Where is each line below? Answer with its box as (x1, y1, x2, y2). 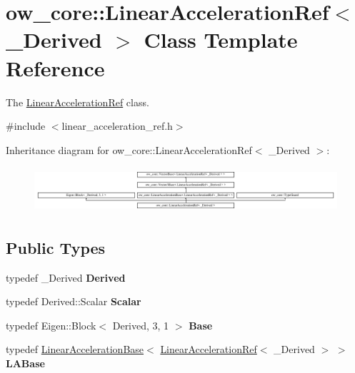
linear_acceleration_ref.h (61, 118, 173, 133)
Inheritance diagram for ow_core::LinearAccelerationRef (6, 142, 252, 157)
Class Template (144, 25, 298, 54)
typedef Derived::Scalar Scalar (6, 294, 141, 309)
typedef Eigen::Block (6, 317, 96, 332)
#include (6, 118, 46, 133)
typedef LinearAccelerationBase (6, 342, 144, 357)
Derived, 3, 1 (112, 317, 169, 332)
